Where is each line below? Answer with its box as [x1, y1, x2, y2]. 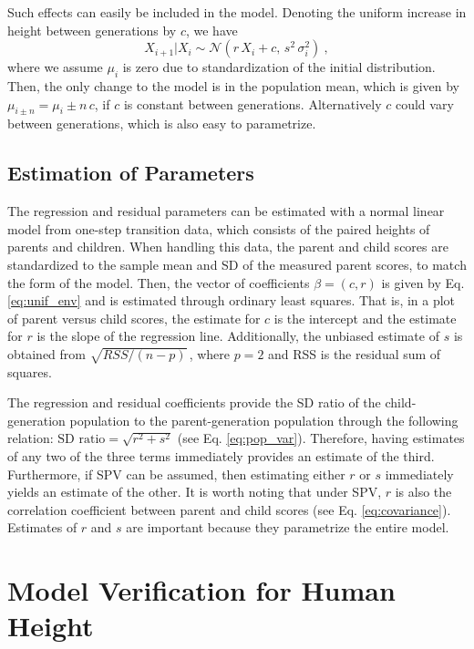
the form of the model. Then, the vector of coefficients [7, 273, 310, 292]
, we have [185, 20, 238, 39]
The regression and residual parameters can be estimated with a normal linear [7, 201, 445, 221]
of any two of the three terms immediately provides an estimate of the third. [7, 447, 435, 466]
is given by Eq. [381, 273, 465, 292]
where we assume [7, 57, 103, 77]
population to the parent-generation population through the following [69, 410, 459, 429]
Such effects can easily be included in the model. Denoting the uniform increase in [7, 3, 467, 21]
